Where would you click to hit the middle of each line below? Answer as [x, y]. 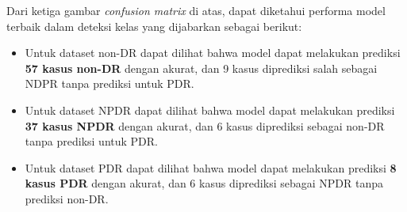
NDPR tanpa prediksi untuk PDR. [109, 83]
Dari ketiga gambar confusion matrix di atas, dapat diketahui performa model [196, 10]
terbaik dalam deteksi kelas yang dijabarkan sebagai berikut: [154, 26]
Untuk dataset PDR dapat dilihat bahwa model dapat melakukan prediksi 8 [211, 167]
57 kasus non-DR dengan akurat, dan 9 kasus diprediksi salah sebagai [201, 68]
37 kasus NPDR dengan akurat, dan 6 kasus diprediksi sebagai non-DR [205, 125]
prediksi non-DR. [67, 198]
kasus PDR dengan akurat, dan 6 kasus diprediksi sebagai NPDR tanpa [204, 183]
